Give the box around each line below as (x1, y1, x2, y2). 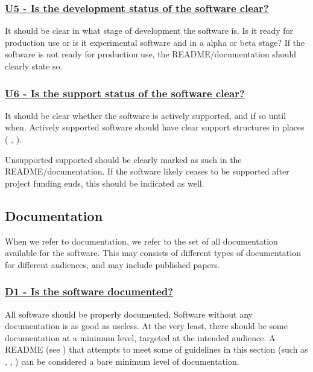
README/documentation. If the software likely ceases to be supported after (5, 165, 289, 178)
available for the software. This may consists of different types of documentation (5, 246, 301, 259)
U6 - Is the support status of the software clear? (5, 85, 245, 100)
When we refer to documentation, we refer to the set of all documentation (5, 234, 278, 247)
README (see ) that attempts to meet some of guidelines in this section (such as (5, 343, 308, 356)
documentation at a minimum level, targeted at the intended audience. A (5, 331, 276, 344)
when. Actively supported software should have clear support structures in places (5, 121, 305, 133)
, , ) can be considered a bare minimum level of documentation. (5, 354, 239, 367)
